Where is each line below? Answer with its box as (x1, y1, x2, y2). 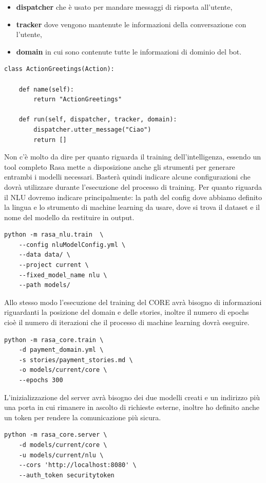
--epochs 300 (18, 377, 63, 384)
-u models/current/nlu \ (18, 451, 104, 459)
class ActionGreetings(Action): (4, 65, 115, 73)
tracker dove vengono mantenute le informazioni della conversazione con (16, 19, 246, 29)
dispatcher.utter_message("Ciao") (33, 126, 151, 133)
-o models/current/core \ (18, 366, 107, 374)
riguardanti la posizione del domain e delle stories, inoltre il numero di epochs (4, 307, 249, 317)
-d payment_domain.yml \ (18, 346, 104, 354)
